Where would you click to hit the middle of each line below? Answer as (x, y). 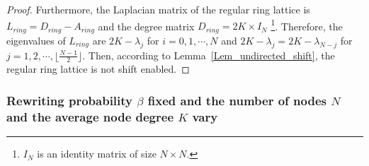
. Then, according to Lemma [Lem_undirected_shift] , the (209, 55)
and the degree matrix (146, 26)
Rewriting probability (70, 100)
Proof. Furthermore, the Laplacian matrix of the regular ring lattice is (158, 9)
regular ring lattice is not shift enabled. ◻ (98, 69)
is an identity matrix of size (97, 154)
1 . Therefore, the (307, 25)
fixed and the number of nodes (237, 100)
